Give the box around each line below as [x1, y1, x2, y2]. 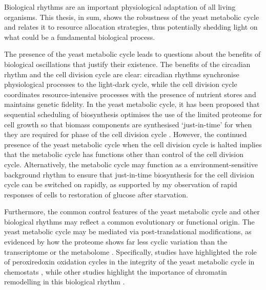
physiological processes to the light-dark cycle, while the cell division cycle [4, 79, 237, 90]
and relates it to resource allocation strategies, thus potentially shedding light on [4, 21, 258, 32]
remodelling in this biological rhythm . [4, 276, 125, 287]
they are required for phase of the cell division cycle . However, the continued [4, 129, 247, 140]
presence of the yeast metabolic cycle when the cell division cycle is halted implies [4, 139, 262, 149]
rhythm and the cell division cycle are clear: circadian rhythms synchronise [4, 69, 239, 79]
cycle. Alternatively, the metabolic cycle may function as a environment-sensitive [4, 159, 258, 169]
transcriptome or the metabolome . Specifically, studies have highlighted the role [4, 246, 257, 257]
